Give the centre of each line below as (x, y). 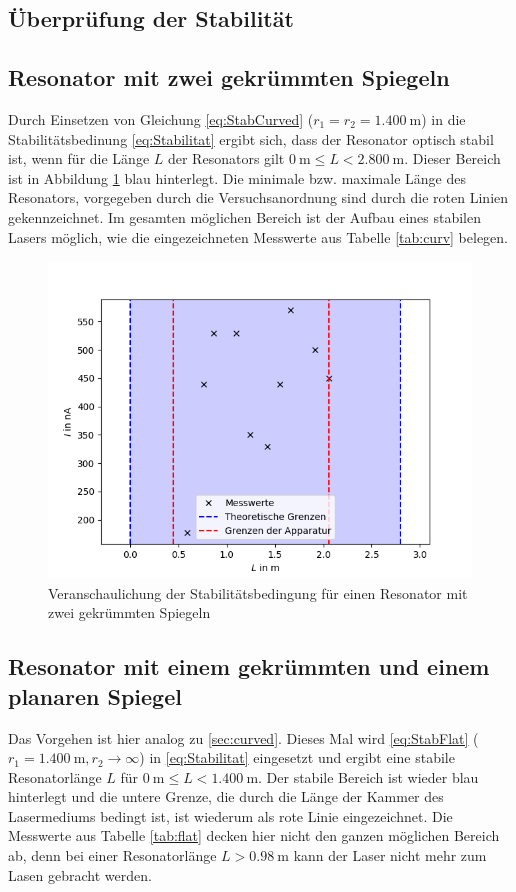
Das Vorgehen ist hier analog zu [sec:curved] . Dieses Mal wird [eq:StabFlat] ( (243, 737)
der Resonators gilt (226, 158)
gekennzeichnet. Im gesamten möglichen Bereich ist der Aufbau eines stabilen (245, 216)
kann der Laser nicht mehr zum (390, 855)
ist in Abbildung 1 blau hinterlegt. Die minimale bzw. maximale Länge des (237, 177)
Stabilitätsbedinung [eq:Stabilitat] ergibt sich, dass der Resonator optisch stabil (251, 138)
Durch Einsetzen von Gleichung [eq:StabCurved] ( (161, 118)
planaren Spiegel (95, 695)
